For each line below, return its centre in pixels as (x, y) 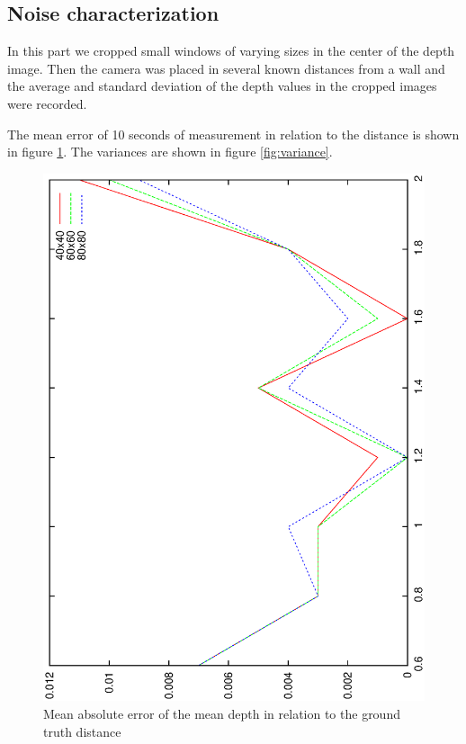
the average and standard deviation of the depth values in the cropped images (222, 86)
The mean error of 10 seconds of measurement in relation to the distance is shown (233, 134)
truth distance (82, 731)
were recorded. (47, 103)
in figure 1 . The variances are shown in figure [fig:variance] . (170, 152)
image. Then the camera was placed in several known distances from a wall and (226, 68)
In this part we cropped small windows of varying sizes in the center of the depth (231, 51)
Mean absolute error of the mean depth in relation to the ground (222, 714)
